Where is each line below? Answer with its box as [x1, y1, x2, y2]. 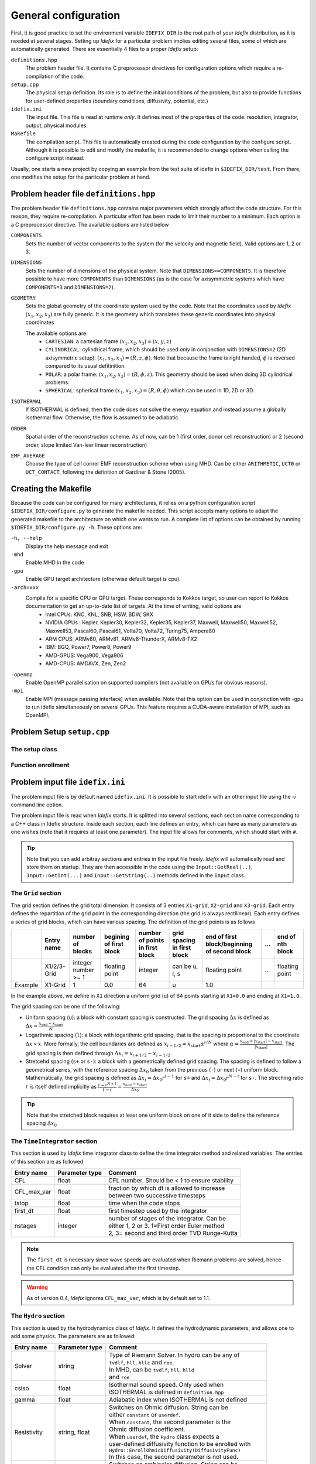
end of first [205, 932, 237, 940]
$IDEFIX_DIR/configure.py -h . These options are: [11, 524, 143, 531]
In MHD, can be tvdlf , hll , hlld [109, 1366, 194, 1374]
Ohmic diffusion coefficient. [109, 1425, 186, 1434]
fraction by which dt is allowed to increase [108, 1183, 225, 1192]
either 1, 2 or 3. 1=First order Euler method [108, 1222, 225, 1230]
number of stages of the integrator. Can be [108, 1214, 226, 1222]
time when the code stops [108, 1199, 180, 1207]
